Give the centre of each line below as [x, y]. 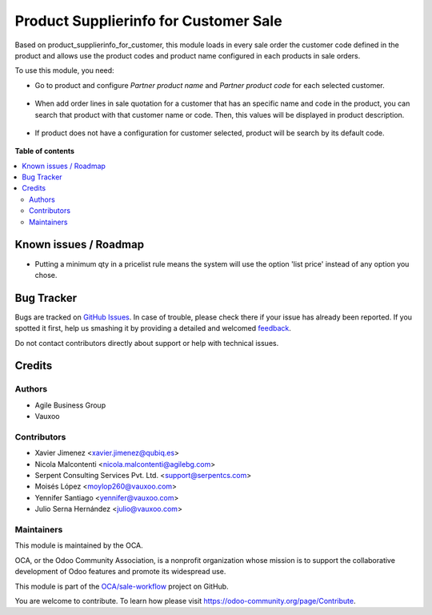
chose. [46, 275]
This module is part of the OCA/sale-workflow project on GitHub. [122, 586]
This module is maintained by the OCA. [79, 545]
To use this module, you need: [65, 70]
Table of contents [45, 151]
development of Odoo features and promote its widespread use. [120, 572]
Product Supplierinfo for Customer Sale [149, 21]
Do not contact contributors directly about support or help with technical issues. [147, 343]
